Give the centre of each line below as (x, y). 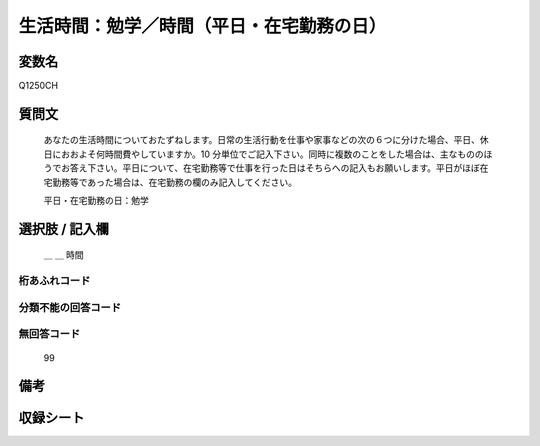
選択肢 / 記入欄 (64, 228)
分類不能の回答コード (70, 307)
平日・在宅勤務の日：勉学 (96, 201)
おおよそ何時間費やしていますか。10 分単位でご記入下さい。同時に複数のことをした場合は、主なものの (272, 154)
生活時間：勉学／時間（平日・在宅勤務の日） (202, 26)
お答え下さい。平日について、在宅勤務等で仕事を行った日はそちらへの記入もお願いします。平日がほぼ (270, 168)
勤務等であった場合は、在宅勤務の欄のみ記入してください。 (174, 182)
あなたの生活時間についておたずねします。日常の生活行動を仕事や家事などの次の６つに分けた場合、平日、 (261, 140)
